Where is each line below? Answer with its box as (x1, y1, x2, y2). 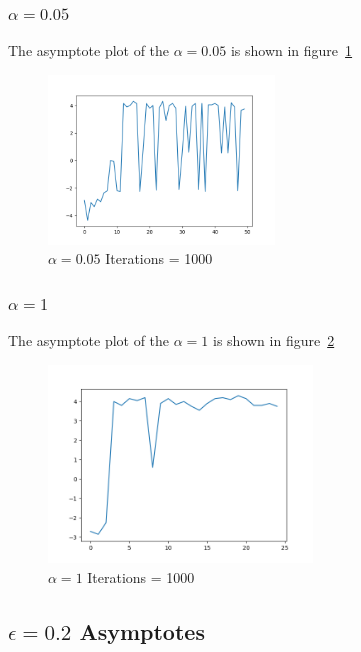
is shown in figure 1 (230, 40, 353, 61)
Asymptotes (79, 615, 205, 646)
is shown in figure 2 (213, 330, 335, 351)
